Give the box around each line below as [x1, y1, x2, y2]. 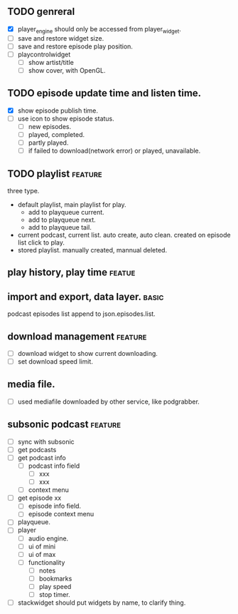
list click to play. [17, 238, 65, 247]
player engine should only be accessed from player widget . [17, 24, 181, 35]
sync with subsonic [17, 437, 75, 446]
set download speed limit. [17, 357, 94, 366]
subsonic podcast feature [7, 419, 121, 431]
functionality [28, 558, 65, 566]
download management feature [7, 330, 147, 342]
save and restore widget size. [17, 34, 104, 42]
